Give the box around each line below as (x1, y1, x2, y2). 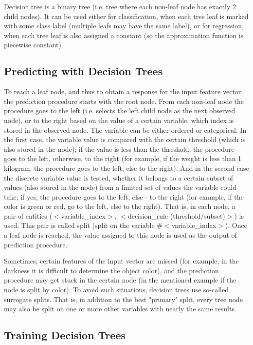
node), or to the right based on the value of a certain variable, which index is (4, 115, 234, 125)
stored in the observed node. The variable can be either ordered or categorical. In (4, 124, 247, 135)
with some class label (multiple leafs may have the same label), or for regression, (4, 20, 244, 31)
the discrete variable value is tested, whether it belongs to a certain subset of (4, 172, 234, 183)
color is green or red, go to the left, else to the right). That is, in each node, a (4, 201, 235, 211)
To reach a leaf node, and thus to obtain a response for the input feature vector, (4, 86, 243, 97)
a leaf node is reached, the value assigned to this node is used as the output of (4, 230, 237, 240)
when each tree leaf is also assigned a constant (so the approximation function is (4, 30, 244, 40)
